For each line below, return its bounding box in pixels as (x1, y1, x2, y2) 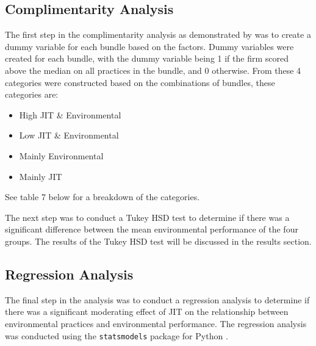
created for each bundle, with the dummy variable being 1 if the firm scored (5, 52, 289, 65)
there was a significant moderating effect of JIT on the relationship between (5, 305, 289, 318)
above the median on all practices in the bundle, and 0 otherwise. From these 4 (5, 63, 301, 76)
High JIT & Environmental (19, 108, 121, 121)
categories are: (5, 88, 59, 101)
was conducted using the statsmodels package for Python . (5, 329, 228, 342)
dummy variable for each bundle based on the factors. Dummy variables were (5, 40, 294, 52)
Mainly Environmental (19, 149, 104, 162)
